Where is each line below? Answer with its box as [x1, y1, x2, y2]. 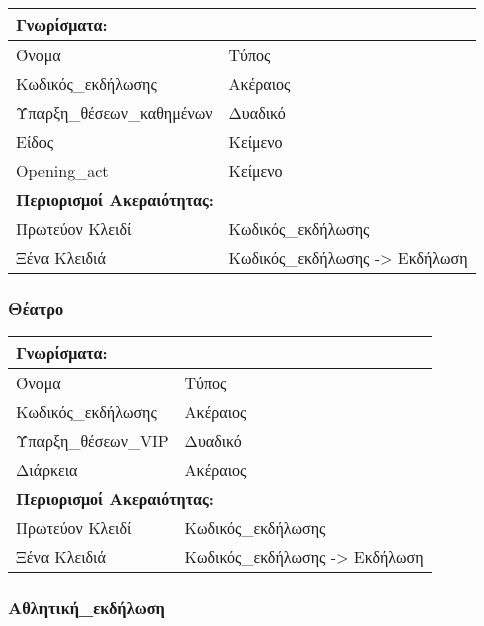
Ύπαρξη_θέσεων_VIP [16, 429, 169, 453]
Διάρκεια [16, 458, 78, 482]
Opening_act [16, 159, 109, 182]
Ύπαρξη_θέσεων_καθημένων [16, 101, 213, 124]
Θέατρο [8, 295, 64, 320]
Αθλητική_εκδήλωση [8, 595, 165, 620]
